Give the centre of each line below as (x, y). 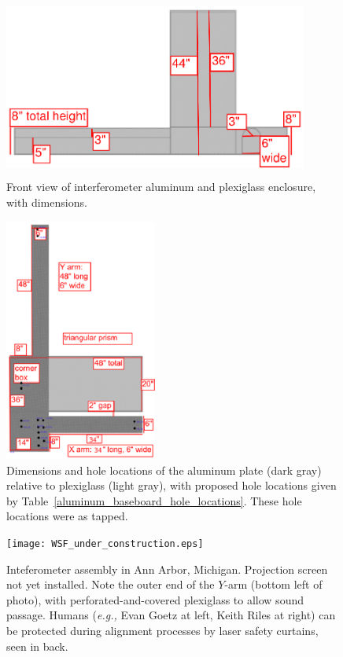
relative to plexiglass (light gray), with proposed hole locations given (171, 485)
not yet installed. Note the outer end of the (111, 584)
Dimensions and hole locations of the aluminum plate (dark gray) (164, 470)
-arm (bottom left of (273, 584)
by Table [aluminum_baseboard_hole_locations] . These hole (154, 500)
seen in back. (37, 646)
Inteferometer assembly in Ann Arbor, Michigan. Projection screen (167, 569)
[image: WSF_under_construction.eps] (105, 543)
